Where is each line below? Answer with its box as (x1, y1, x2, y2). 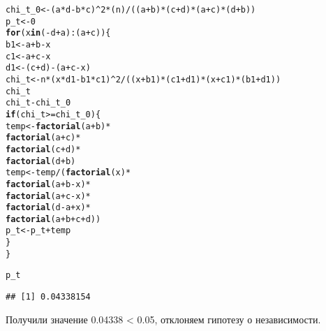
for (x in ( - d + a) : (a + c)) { (6, 28, 111, 38)
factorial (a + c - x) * (6, 191, 91, 201)
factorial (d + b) (6, 156, 76, 166)
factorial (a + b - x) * (6, 179, 91, 189)
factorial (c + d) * (6, 144, 81, 154)
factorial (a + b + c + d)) (6, 214, 101, 224)
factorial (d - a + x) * (6, 203, 91, 213)
